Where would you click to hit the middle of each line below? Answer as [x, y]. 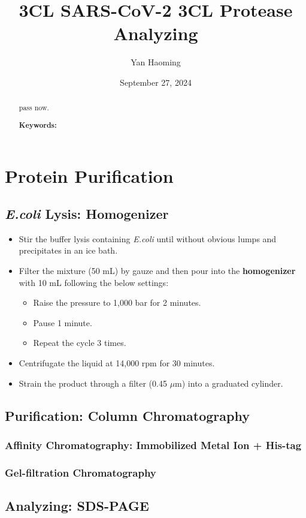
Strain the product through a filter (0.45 [93, 383]
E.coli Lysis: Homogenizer [87, 214]
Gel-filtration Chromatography [81, 472]
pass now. [34, 108]
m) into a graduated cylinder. [229, 383]
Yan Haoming [156, 62]
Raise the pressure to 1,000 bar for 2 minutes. [117, 302]
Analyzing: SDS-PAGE [77, 506]
